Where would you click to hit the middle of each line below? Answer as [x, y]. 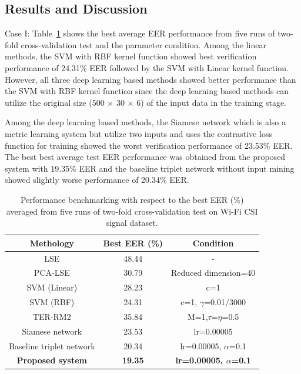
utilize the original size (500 [55, 102]
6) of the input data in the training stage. [211, 102]
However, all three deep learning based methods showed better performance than [150, 79]
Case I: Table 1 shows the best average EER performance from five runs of [140, 33]
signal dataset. [132, 223]
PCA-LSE [52, 273]
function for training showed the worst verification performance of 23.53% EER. [149, 145]
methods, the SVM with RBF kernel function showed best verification [131, 56]
